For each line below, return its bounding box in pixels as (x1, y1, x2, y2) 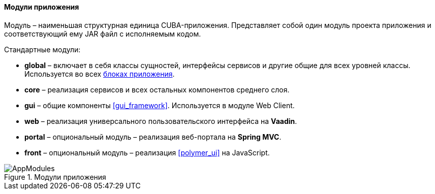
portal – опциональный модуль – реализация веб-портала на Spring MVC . (24, 132, 282, 141)
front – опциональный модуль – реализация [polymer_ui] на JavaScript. (24, 148, 270, 157)
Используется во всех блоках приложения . (24, 69, 175, 78)
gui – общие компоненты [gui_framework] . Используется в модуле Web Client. (24, 101, 295, 110)
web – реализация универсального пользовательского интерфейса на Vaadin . (24, 116, 297, 125)
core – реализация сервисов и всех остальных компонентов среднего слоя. (24, 85, 290, 94)
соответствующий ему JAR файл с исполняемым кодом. (4, 29, 201, 38)
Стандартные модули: (4, 45, 81, 54)
